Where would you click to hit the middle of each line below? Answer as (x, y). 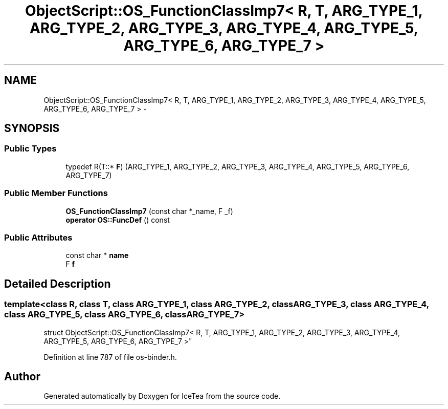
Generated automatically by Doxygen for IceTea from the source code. (162, 396)
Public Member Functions (56, 193)
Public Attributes (38, 237)
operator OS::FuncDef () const (118, 220)
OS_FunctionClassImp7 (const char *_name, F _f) (149, 211)
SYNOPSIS (32, 128)
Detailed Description (58, 284)
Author (22, 376)
